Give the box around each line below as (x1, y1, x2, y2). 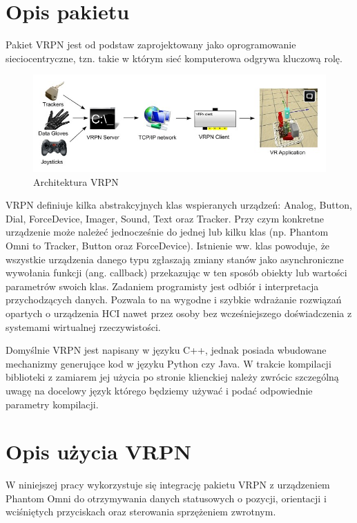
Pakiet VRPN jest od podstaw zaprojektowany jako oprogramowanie (6, 37, 296, 52)
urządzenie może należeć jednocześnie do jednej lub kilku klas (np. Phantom (6, 225, 329, 239)
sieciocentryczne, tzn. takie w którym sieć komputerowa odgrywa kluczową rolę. (6, 50, 342, 65)
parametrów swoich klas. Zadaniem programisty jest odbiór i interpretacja (6, 278, 319, 293)
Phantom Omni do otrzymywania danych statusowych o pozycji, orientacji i (6, 491, 327, 505)
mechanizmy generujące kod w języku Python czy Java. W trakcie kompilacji (6, 356, 331, 370)
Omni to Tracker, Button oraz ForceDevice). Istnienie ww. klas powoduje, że (6, 238, 330, 253)
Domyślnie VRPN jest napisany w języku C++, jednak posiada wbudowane (6, 343, 327, 357)
